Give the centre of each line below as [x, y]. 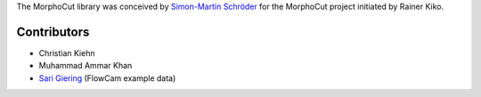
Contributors [53, 32]
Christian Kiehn [67, 53]
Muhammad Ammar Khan [86, 66]
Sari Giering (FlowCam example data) [107, 78]
